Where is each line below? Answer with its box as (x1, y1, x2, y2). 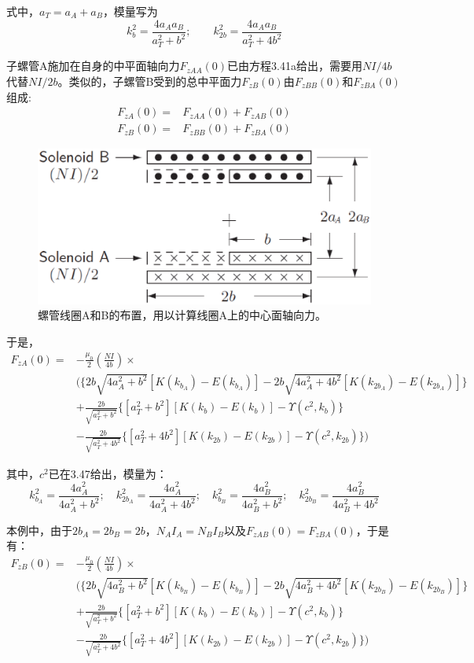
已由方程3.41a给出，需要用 (227, 57, 362, 74)
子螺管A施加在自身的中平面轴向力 (6, 57, 180, 74)
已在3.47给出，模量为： (48, 465, 167, 481)
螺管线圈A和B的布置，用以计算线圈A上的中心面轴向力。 (38, 307, 326, 323)
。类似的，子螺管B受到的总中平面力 (57, 73, 242, 90)
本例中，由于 (6, 521, 72, 538)
